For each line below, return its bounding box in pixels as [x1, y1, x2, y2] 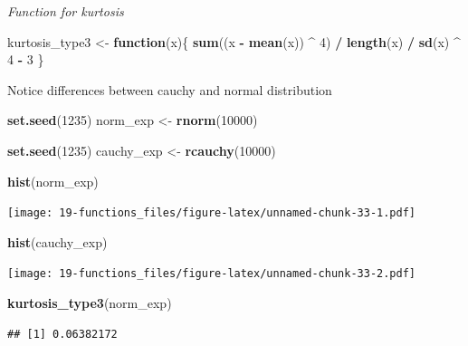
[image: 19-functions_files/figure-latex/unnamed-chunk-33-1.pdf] [7, 207, 416, 220]
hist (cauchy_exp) [7, 232, 108, 251]
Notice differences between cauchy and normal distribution [7, 80, 332, 99]
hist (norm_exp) [7, 171, 99, 190]
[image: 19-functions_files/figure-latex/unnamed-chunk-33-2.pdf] [7, 267, 416, 281]
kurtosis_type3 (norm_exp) [7, 293, 172, 312]
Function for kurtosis [7, 2, 124, 20]
